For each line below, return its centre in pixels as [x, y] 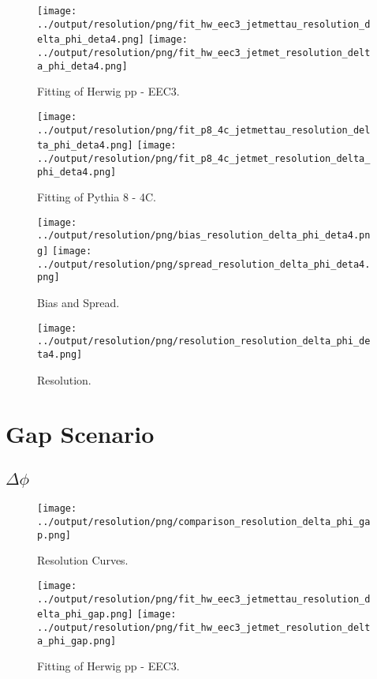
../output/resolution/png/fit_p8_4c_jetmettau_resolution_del [204, 130]
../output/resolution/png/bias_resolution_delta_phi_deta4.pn [204, 236]
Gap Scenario [80, 434]
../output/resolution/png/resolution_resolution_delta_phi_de [204, 341]
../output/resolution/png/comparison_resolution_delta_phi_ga [204, 522]
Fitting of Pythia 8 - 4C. [97, 197]
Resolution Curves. [83, 560]
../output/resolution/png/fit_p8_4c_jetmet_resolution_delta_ [204, 158]
